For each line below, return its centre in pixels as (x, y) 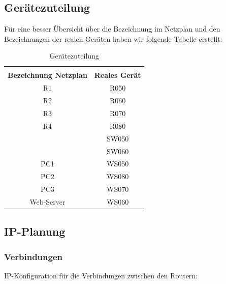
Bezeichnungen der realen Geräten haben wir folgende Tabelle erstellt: (113, 38)
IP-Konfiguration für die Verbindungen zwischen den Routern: (101, 276)
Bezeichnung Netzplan (47, 75)
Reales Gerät (118, 75)
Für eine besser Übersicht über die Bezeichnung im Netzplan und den (112, 29)
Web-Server (47, 201)
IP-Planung (35, 231)
